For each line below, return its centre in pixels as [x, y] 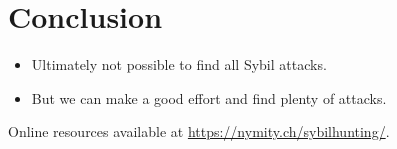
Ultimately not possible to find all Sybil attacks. [179, 64]
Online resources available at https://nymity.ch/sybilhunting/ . [199, 131]
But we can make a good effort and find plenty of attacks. [209, 97]
